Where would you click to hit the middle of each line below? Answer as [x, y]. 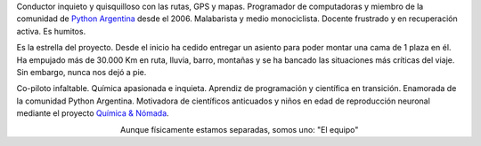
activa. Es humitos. [51, 31]
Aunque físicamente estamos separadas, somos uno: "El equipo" [240, 129]
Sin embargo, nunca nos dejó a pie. [82, 72]
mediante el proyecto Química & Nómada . [93, 113]
